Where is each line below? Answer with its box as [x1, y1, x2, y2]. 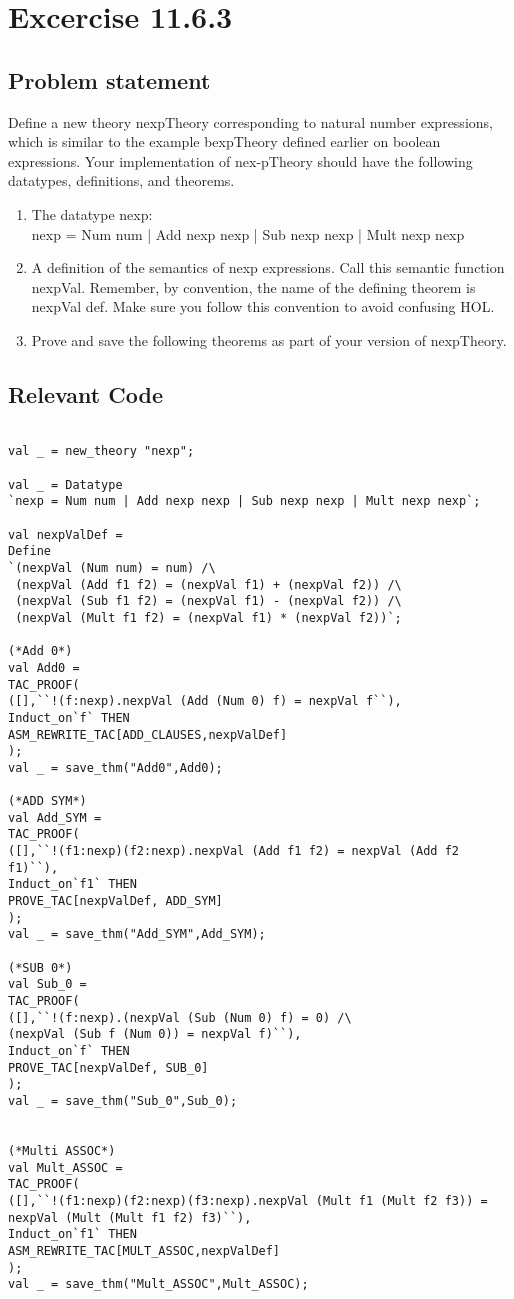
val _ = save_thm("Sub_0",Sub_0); [8, 1093, 238, 1108]
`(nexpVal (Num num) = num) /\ [8, 560, 216, 575]
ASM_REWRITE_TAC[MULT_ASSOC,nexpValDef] [8, 1243, 281, 1258]
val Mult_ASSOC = [8, 1160, 123, 1175]
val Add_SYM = [8, 810, 102, 825]
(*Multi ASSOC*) [8, 1143, 116, 1158]
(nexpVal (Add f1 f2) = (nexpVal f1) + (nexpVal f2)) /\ [15, 577, 402, 592]
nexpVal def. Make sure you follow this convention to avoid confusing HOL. [31, 296, 495, 317]
